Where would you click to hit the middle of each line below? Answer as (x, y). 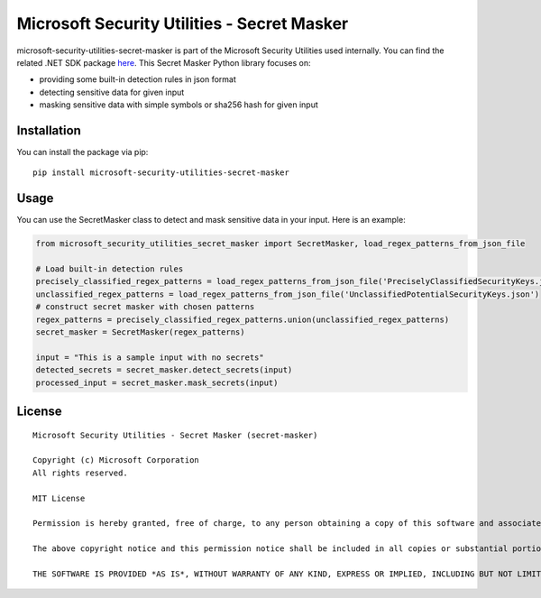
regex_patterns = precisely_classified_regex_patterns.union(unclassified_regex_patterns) (243, 319)
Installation (49, 130)
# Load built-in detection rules (110, 269)
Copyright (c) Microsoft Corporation (116, 460)
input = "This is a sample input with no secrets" (150, 357)
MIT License (59, 498)
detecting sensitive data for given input (112, 92)
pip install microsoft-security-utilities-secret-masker (161, 173)
